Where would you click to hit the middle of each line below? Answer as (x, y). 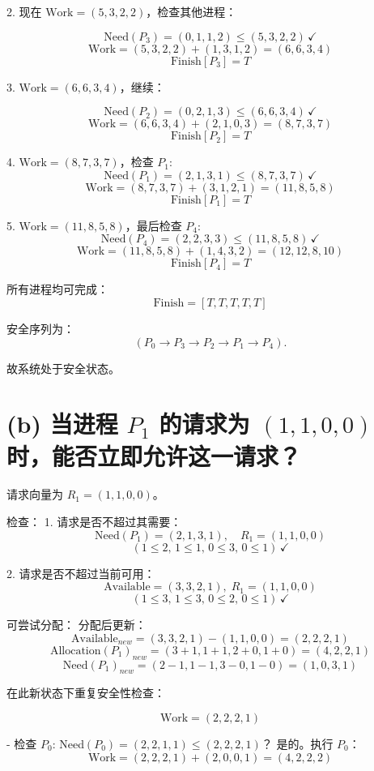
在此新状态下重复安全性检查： (86, 693)
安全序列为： (40, 328)
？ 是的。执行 (297, 744)
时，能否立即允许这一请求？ (154, 455)
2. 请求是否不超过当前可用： (81, 573)
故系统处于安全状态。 (63, 368)
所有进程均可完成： (57, 289)
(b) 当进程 (62, 424)
